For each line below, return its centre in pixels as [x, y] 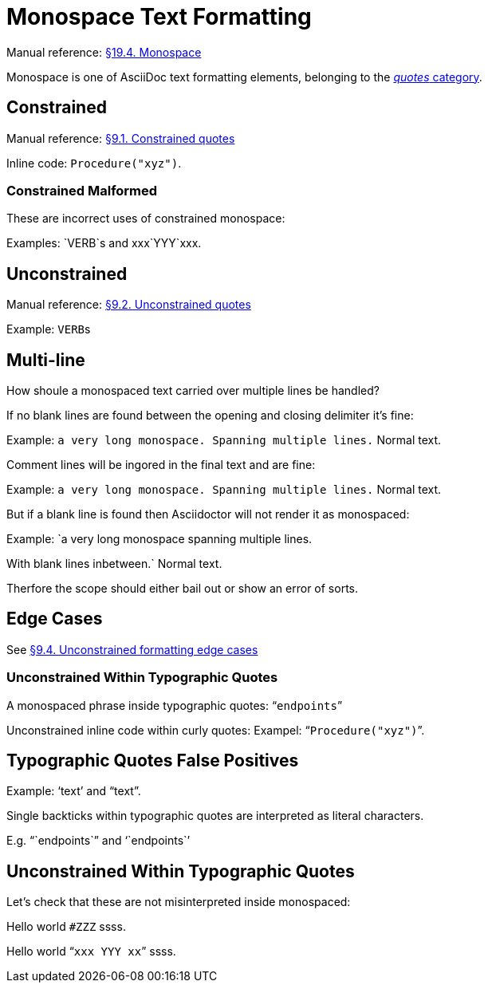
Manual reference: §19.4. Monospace [104, 52]
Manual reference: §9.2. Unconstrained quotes [129, 305]
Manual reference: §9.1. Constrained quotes [121, 138]
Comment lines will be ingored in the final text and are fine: [161, 465]
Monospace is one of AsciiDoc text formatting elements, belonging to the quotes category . [244, 77]
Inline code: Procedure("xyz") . [94, 163]
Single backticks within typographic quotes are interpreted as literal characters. [215, 816]
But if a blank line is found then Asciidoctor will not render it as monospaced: [208, 514]
